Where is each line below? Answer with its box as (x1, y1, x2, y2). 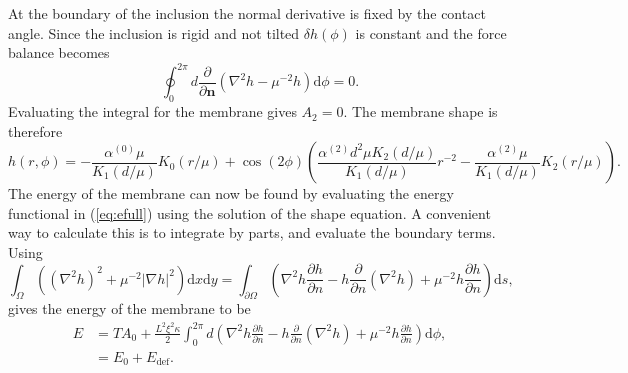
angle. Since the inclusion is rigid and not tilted (8, 22, 300, 43)
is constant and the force (355, 22, 507, 43)
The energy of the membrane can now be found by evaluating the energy (8, 183, 454, 204)
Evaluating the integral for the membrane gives (8, 101, 297, 122)
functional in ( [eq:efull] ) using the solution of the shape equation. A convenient (8, 202, 491, 223)
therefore (8, 120, 63, 141)
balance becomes (8, 42, 110, 63)
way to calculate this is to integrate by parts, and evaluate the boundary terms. (8, 222, 496, 243)
